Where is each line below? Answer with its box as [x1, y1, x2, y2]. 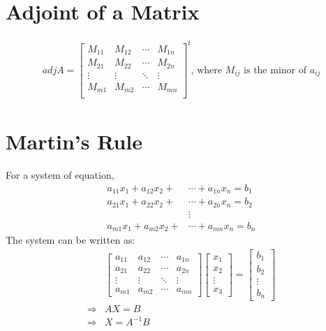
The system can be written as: [6, 233, 135, 247]
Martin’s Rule [6, 127, 143, 156]
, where [191, 65, 222, 75]
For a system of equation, [6, 168, 114, 182]
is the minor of [244, 65, 306, 75]
